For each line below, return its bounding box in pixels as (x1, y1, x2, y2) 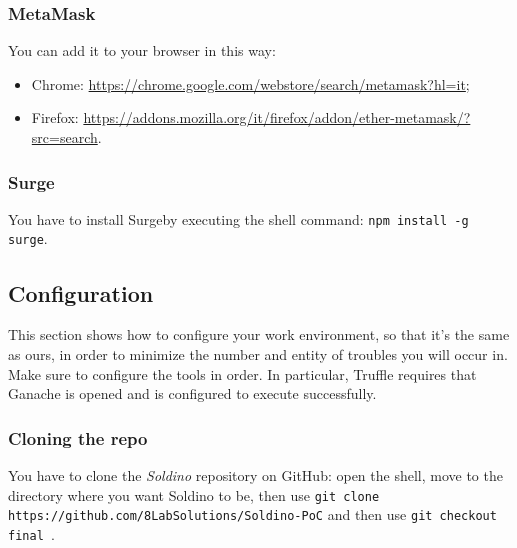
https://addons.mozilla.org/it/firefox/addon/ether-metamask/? (83, 107, 471, 128)
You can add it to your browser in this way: (8, 40, 276, 61)
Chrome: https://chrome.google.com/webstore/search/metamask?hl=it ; (31, 73, 470, 94)
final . (8, 523, 55, 544)
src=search (31, 127, 98, 147)
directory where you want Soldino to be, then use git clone (8, 484, 380, 505)
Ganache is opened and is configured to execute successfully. (8, 383, 377, 404)
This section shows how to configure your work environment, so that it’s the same (8, 324, 510, 345)
